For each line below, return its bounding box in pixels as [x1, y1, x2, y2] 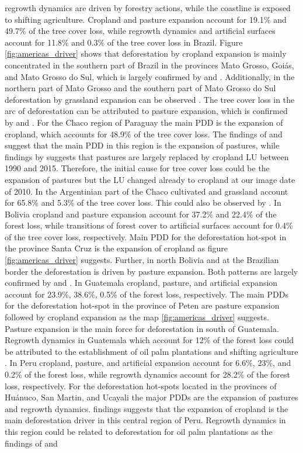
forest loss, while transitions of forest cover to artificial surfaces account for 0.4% [5, 219, 293, 231]
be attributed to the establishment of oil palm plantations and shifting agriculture [5, 345, 298, 357]
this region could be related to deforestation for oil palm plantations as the [5, 425, 273, 437]
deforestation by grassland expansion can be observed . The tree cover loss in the [5, 93, 295, 105]
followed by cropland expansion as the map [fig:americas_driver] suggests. [5, 311, 269, 323]
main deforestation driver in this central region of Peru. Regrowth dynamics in [5, 414, 286, 426]
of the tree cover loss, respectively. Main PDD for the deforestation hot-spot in [5, 230, 287, 243]
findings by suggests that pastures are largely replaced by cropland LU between [5, 150, 289, 162]
